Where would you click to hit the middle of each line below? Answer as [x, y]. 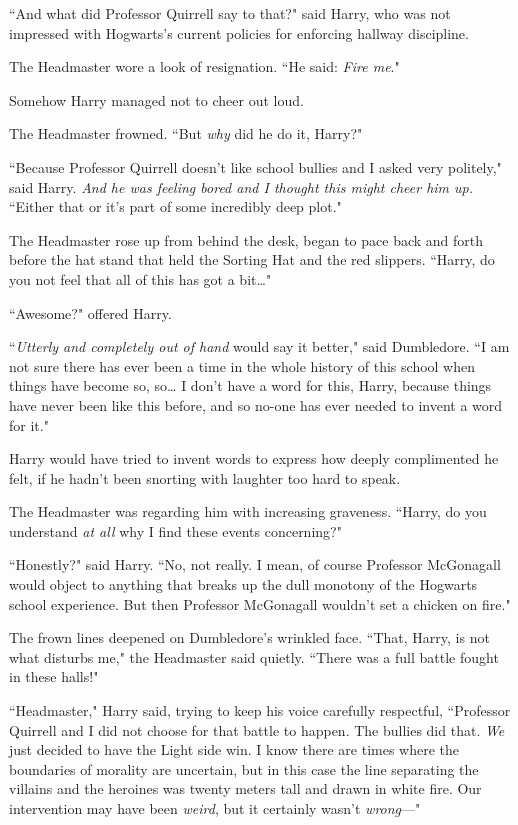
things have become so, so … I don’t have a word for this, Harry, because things [250, 385]
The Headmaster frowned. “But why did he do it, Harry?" [186, 133]
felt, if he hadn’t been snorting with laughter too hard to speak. [205, 477]
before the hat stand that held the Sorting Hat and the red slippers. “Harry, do [252, 259]
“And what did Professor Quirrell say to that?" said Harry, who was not [230, 13]
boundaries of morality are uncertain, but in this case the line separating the [244, 768]
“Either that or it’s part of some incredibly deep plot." [175, 206]
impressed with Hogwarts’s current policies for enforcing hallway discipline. [239, 32]
